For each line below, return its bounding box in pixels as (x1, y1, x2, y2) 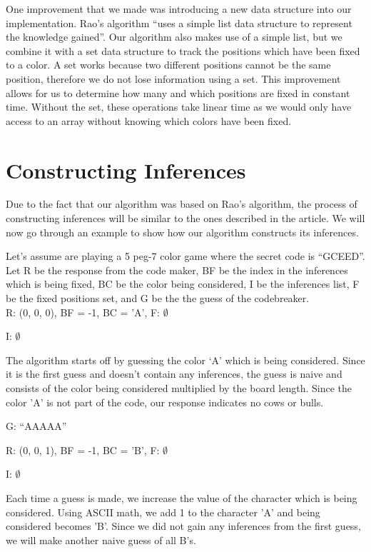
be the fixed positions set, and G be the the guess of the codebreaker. (6, 291, 310, 306)
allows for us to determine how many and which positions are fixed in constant (6, 85, 350, 100)
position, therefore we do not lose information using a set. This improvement (6, 71, 341, 86)
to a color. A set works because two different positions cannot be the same (6, 57, 331, 72)
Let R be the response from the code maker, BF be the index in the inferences (6, 262, 348, 277)
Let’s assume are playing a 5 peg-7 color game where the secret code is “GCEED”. (6, 249, 365, 264)
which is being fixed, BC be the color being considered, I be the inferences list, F (6, 276, 360, 291)
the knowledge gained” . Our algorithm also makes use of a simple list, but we (6, 29, 342, 44)
